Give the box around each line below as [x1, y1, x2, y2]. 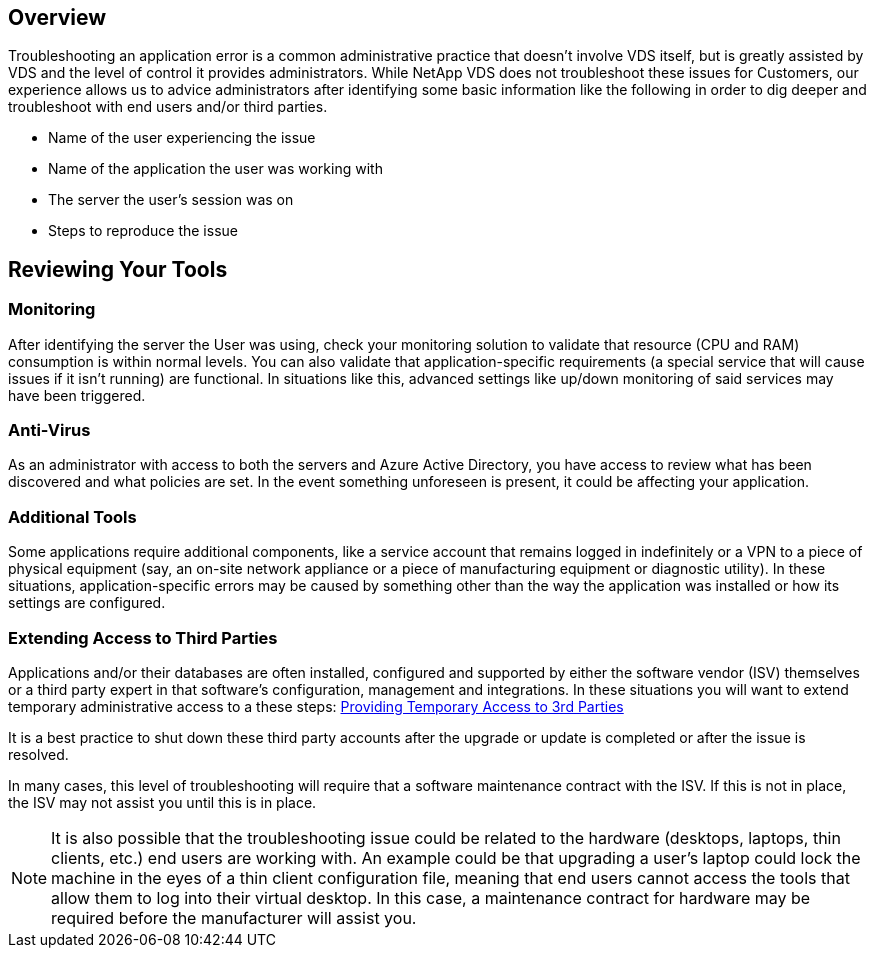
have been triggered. [8, 386, 146, 404]
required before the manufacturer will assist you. [51, 907, 417, 928]
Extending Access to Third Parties [8, 627, 278, 648]
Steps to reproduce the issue [48, 222, 238, 240]
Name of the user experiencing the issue [48, 129, 316, 147]
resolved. [8, 745, 69, 763]
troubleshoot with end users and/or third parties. [8, 98, 328, 116]
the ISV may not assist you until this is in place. [8, 793, 317, 811]
